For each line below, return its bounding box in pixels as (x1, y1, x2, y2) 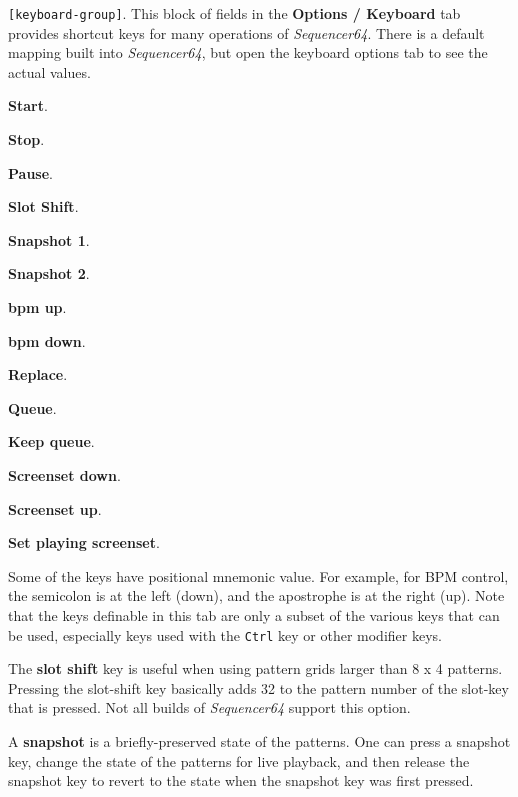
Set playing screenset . (8, 532, 160, 553)
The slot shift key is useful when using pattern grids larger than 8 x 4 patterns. (8, 658, 503, 679)
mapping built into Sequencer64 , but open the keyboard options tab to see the (8, 42, 488, 63)
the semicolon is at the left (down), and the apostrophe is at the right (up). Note (8, 585, 505, 606)
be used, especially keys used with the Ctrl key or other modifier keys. (8, 624, 442, 645)
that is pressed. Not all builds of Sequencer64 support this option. (8, 697, 411, 718)
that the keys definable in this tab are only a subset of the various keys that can (8, 604, 500, 625)
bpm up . (8, 297, 67, 317)
